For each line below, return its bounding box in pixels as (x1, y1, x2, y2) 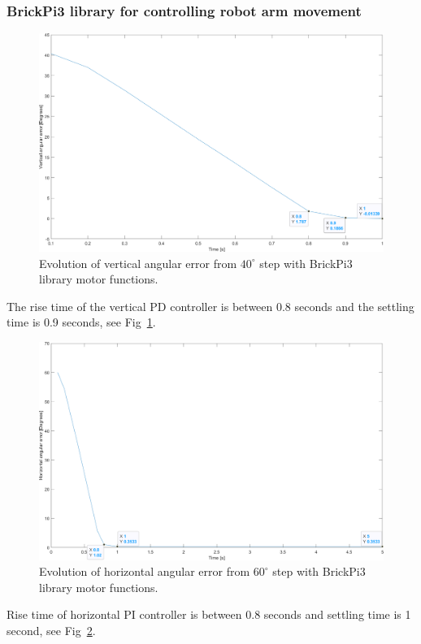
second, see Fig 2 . (7, 622, 96, 638)
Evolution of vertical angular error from (39, 254, 237, 271)
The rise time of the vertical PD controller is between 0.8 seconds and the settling (7, 297, 414, 314)
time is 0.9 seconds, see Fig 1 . (7, 313, 156, 331)
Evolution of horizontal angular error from (39, 563, 250, 580)
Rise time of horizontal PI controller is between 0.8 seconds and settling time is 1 (7, 606, 411, 623)
